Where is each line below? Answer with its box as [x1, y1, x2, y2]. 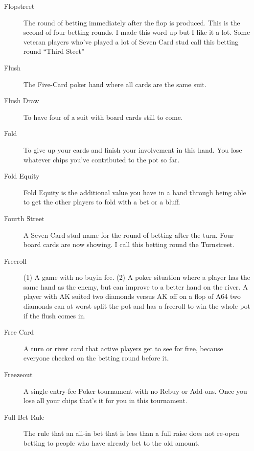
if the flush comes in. [23, 310, 86, 320]
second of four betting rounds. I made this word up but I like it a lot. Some [23, 27, 250, 37]
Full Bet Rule [4, 411, 45, 422]
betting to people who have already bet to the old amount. [23, 438, 200, 448]
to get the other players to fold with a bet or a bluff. [23, 197, 181, 207]
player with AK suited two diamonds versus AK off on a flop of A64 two [23, 291, 241, 301]
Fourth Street [4, 213, 45, 223]
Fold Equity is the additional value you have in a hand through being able [23, 187, 246, 197]
